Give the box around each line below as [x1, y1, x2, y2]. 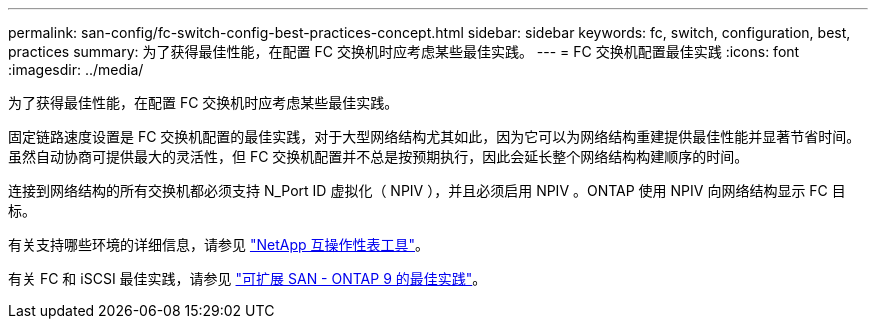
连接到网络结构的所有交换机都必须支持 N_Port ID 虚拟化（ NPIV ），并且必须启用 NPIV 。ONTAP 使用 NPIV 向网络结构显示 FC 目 [8, 182, 846, 199]
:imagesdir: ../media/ [8, 61, 144, 78]
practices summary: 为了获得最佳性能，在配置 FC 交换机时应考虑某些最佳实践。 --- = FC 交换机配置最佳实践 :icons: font [8, 43, 800, 60]
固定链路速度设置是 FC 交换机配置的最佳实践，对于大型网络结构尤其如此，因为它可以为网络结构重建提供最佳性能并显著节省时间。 [8, 128, 861, 145]
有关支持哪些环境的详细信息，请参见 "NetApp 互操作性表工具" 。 [8, 236, 430, 253]
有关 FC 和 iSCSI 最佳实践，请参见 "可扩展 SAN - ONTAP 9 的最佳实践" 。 [8, 270, 487, 287]
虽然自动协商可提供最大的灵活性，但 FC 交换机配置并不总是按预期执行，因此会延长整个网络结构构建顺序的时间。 [8, 148, 749, 165]
